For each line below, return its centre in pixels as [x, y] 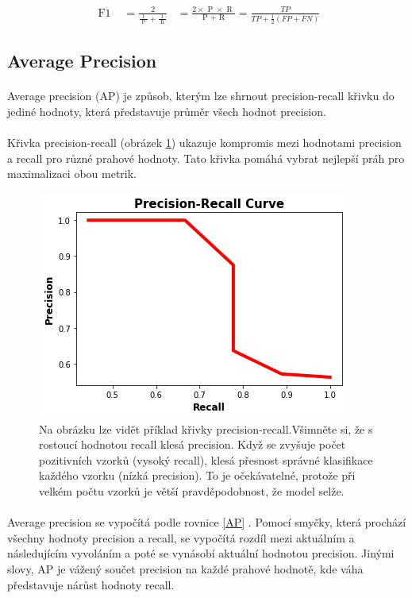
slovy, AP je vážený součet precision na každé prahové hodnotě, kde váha [185, 568]
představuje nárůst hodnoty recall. [91, 584]
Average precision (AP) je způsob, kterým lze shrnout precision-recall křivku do [201, 96]
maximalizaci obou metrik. [72, 174]
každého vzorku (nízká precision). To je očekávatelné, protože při [197, 475]
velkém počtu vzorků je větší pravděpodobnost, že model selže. [192, 491]
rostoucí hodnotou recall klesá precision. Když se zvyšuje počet [193, 444]
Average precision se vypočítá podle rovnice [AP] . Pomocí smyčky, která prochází [207, 522]
